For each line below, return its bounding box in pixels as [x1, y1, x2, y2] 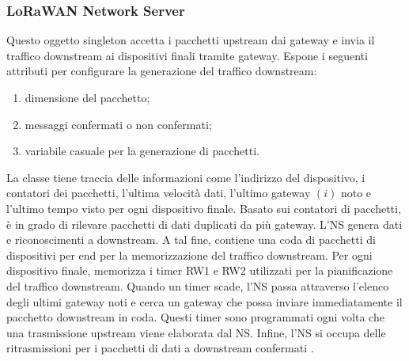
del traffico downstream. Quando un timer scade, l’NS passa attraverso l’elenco [6, 277, 389, 294]
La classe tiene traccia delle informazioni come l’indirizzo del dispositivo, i [6, 169, 365, 185]
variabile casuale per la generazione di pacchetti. [25, 142, 259, 159]
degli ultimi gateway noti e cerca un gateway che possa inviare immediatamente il [6, 293, 403, 310]
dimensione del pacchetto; [25, 89, 150, 105]
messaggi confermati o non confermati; [25, 116, 212, 132]
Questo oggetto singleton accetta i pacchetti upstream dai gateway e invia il [6, 32, 375, 48]
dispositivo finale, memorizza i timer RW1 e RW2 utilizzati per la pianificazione [6, 262, 393, 279]
